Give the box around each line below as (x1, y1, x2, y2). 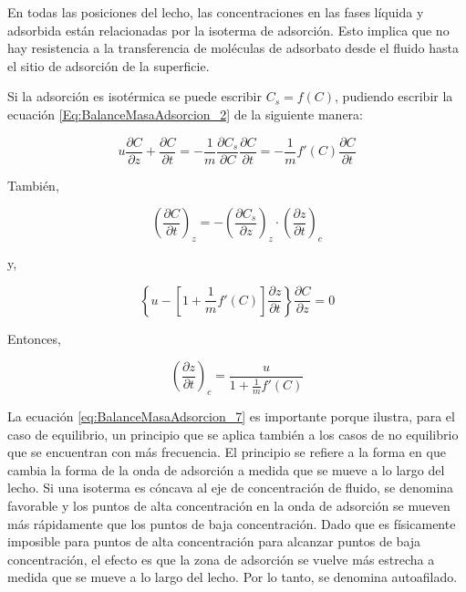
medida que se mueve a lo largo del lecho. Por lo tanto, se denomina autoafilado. (7, 567, 458, 587)
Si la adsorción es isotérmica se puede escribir (7, 87, 262, 106)
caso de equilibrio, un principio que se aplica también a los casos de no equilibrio (7, 424, 459, 443)
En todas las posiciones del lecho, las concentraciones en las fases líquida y (7, 3, 424, 21)
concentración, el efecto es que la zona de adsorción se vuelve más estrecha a (7, 549, 435, 568)
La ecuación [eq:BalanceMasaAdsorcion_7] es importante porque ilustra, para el (7, 407, 455, 425)
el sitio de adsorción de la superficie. (7, 56, 210, 75)
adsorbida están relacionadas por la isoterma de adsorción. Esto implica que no (7, 20, 450, 39)
